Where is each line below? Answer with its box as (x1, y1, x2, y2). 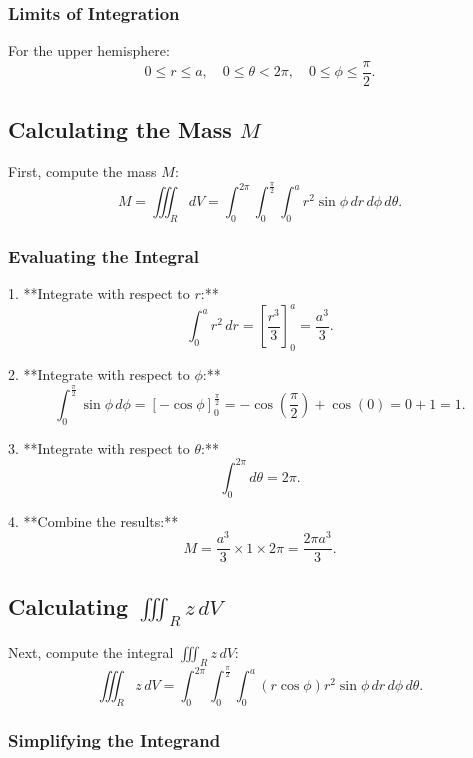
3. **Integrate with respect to (8, 437, 190, 458)
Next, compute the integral (8, 642, 174, 663)
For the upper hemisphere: (8, 40, 170, 61)
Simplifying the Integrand (8, 728, 221, 753)
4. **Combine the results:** (8, 510, 179, 531)
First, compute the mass (8, 161, 157, 182)
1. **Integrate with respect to (8, 283, 190, 304)
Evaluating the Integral (8, 243, 200, 268)
